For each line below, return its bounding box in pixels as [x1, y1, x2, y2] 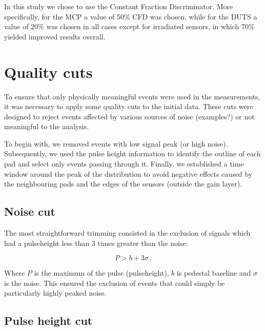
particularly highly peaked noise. [4, 287, 107, 298]
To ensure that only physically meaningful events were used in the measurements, [4, 91, 260, 101]
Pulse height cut [4, 313, 93, 328]
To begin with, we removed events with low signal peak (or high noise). [4, 138, 228, 149]
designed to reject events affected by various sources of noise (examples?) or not [4, 111, 255, 121]
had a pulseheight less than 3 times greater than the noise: [4, 237, 188, 248]
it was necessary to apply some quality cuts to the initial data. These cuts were [4, 101, 253, 112]
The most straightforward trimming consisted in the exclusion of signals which [4, 227, 251, 238]
